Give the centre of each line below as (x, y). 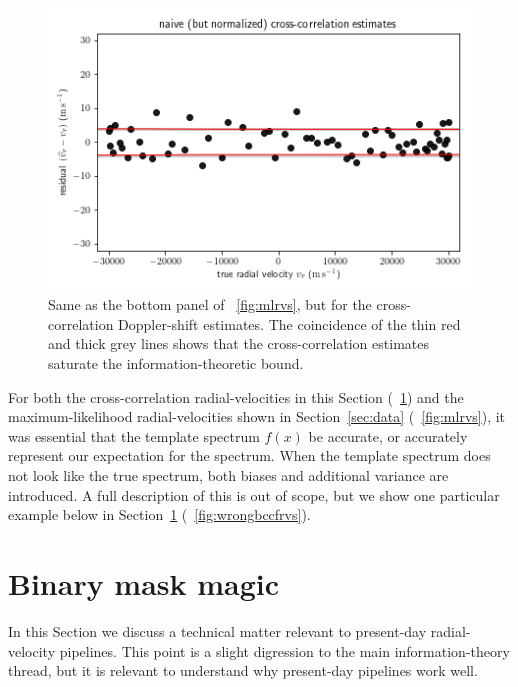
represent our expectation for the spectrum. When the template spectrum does (249, 455)
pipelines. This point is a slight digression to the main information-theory (284, 650)
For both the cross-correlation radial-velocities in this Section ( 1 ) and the (236, 396)
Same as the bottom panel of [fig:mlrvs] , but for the (210, 304)
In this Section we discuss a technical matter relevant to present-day (217, 630)
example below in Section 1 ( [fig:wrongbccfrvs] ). (159, 514)
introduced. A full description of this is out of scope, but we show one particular (254, 494)
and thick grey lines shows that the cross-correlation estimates (238, 343)
